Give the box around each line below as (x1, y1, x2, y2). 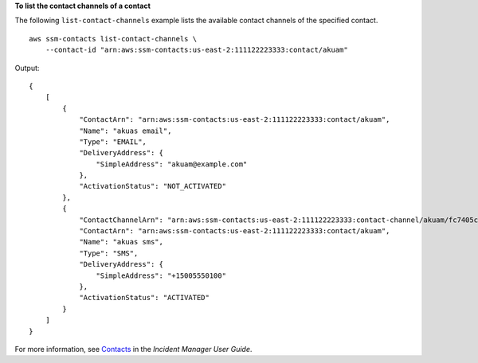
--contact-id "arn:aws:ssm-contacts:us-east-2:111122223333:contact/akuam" (45, 45, 348, 55)
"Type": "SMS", (79, 248, 139, 258)
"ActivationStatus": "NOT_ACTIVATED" (79, 181, 227, 191)
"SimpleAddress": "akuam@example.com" (96, 159, 248, 169)
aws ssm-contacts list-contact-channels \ (29, 34, 198, 43)
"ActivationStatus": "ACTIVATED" (79, 293, 210, 302)
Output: (14, 63, 40, 72)
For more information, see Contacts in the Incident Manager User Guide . (14, 344, 253, 353)
